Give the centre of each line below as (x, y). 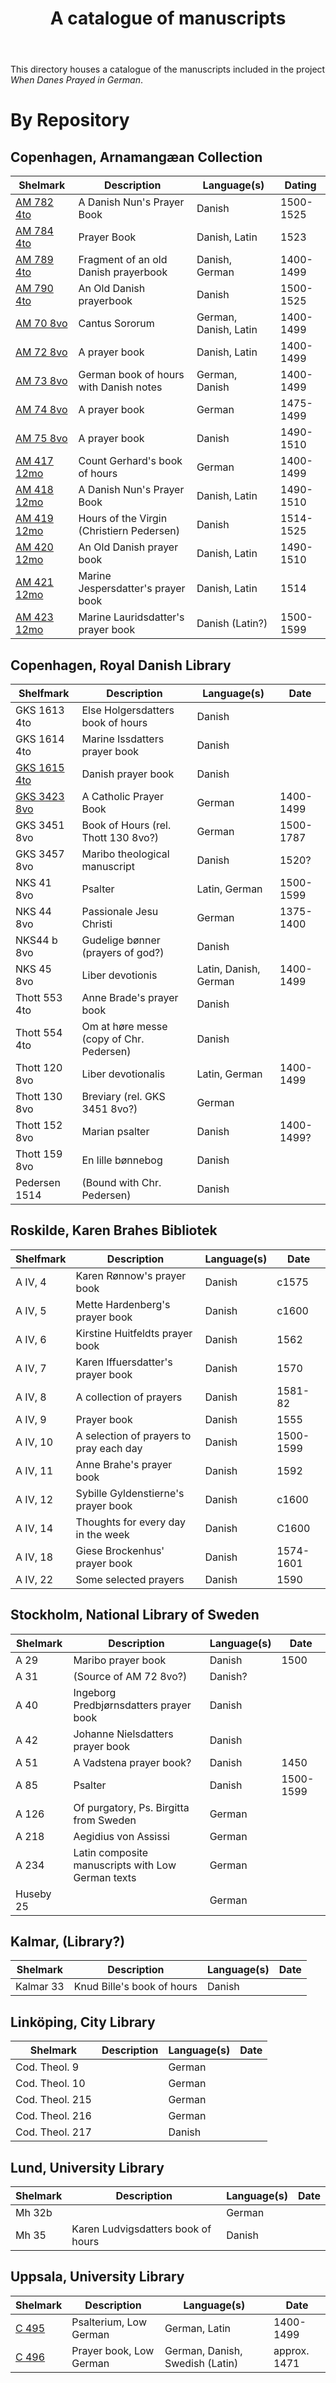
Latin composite (111, 1852)
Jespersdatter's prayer (132, 589)
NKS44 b (36, 940)
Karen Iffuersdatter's (124, 1362)
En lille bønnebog (122, 1160)
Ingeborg (95, 1692)
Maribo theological (125, 854)
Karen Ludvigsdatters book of (141, 2229)
